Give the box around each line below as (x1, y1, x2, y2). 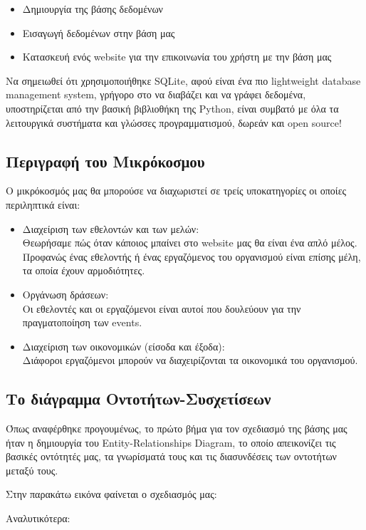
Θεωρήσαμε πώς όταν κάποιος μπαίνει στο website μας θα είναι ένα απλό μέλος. (22, 235, 357, 250)
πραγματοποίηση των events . (22, 315, 142, 330)
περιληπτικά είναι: (6, 197, 80, 212)
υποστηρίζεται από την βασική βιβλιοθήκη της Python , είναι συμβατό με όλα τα (6, 100, 339, 115)
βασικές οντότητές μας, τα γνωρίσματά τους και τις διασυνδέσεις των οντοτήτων (6, 449, 337, 464)
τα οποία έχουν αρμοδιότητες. (22, 263, 145, 278)
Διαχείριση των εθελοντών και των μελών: (22, 221, 199, 236)
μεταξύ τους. (6, 462, 58, 477)
